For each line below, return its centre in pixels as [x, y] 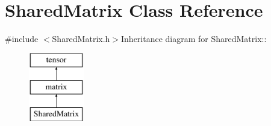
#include [22, 39]
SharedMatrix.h [81, 39]
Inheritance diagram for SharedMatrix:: [194, 39]
